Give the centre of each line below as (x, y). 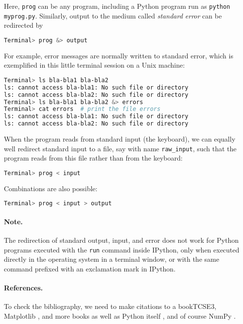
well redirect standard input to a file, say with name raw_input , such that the (120, 148)
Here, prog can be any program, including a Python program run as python (117, 6)
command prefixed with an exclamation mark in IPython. (90, 268)
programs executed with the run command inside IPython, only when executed (122, 249)
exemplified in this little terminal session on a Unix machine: (95, 65)
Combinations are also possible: (51, 188)
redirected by (24, 25)
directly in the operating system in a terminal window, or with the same (112, 259)
